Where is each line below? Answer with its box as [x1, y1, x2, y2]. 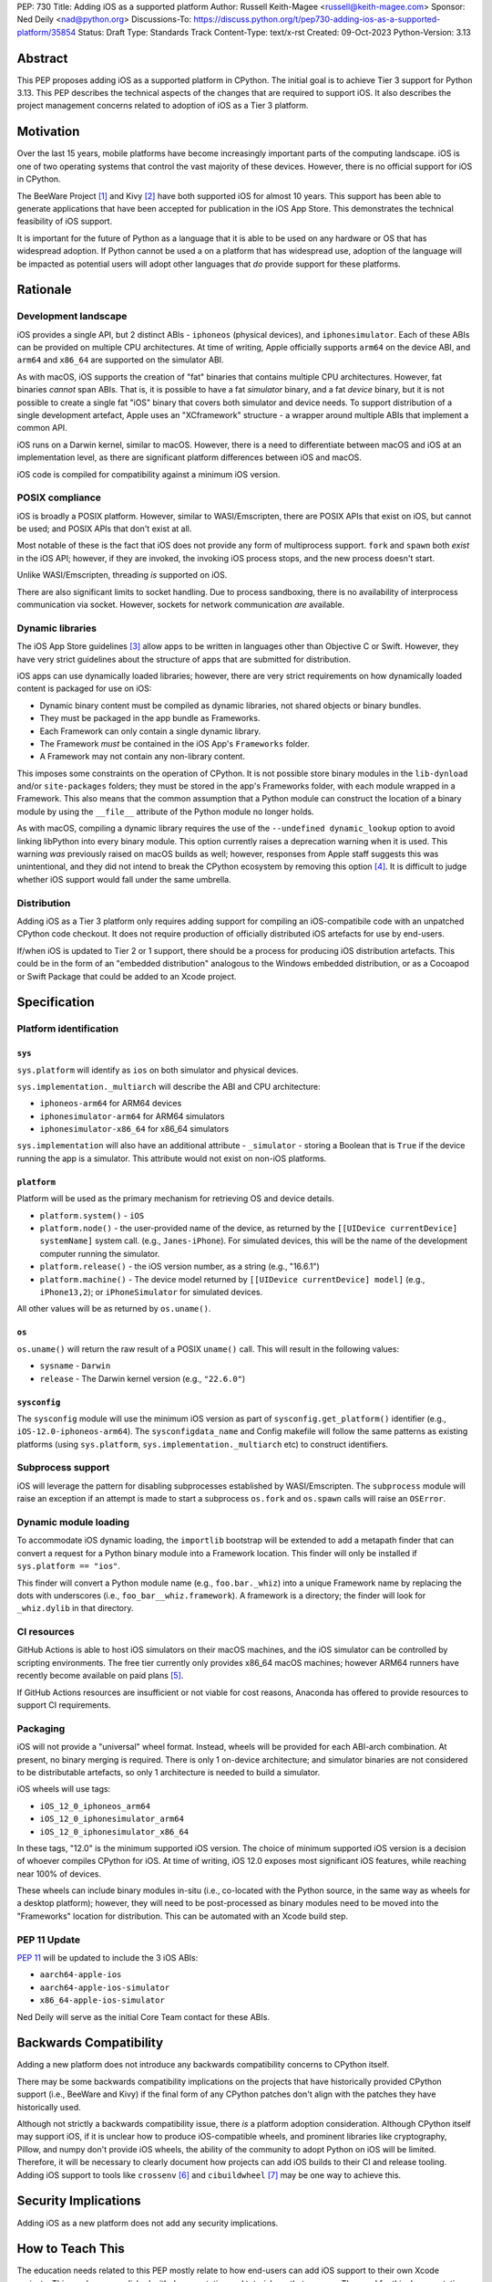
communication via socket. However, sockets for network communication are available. [16, 599, 345, 611]
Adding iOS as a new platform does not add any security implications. [16, 2217, 279, 2228]
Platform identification [16, 1022, 118, 1035]
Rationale [16, 282, 72, 298]
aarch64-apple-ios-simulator [39, 1982, 170, 1993]
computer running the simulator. [39, 1248, 160, 1259]
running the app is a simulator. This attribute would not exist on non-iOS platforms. [16, 1153, 327, 1164]
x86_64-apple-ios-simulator [39, 1995, 166, 2005]
